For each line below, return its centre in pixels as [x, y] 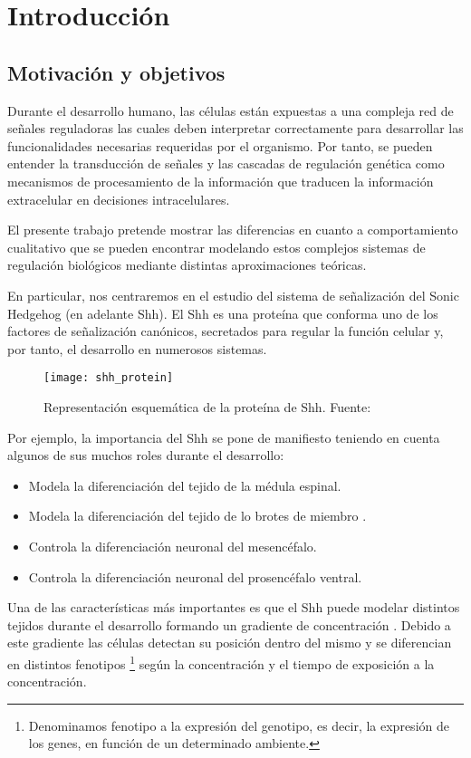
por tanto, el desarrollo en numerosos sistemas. [137, 348]
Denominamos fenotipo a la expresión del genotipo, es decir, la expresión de [239, 725]
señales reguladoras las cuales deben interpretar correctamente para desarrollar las [235, 128]
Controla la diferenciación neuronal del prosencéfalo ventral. [195, 576]
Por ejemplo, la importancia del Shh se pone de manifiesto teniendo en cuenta [224, 437]
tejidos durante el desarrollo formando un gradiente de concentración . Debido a [229, 624]
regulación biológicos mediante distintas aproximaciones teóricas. [187, 265]
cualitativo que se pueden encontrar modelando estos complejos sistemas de [216, 247]
